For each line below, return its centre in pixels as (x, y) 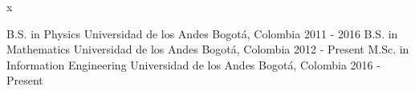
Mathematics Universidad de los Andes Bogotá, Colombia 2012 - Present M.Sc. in (208, 49)
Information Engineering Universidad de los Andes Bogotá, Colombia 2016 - (193, 64)
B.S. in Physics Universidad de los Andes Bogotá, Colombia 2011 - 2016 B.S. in (202, 33)
